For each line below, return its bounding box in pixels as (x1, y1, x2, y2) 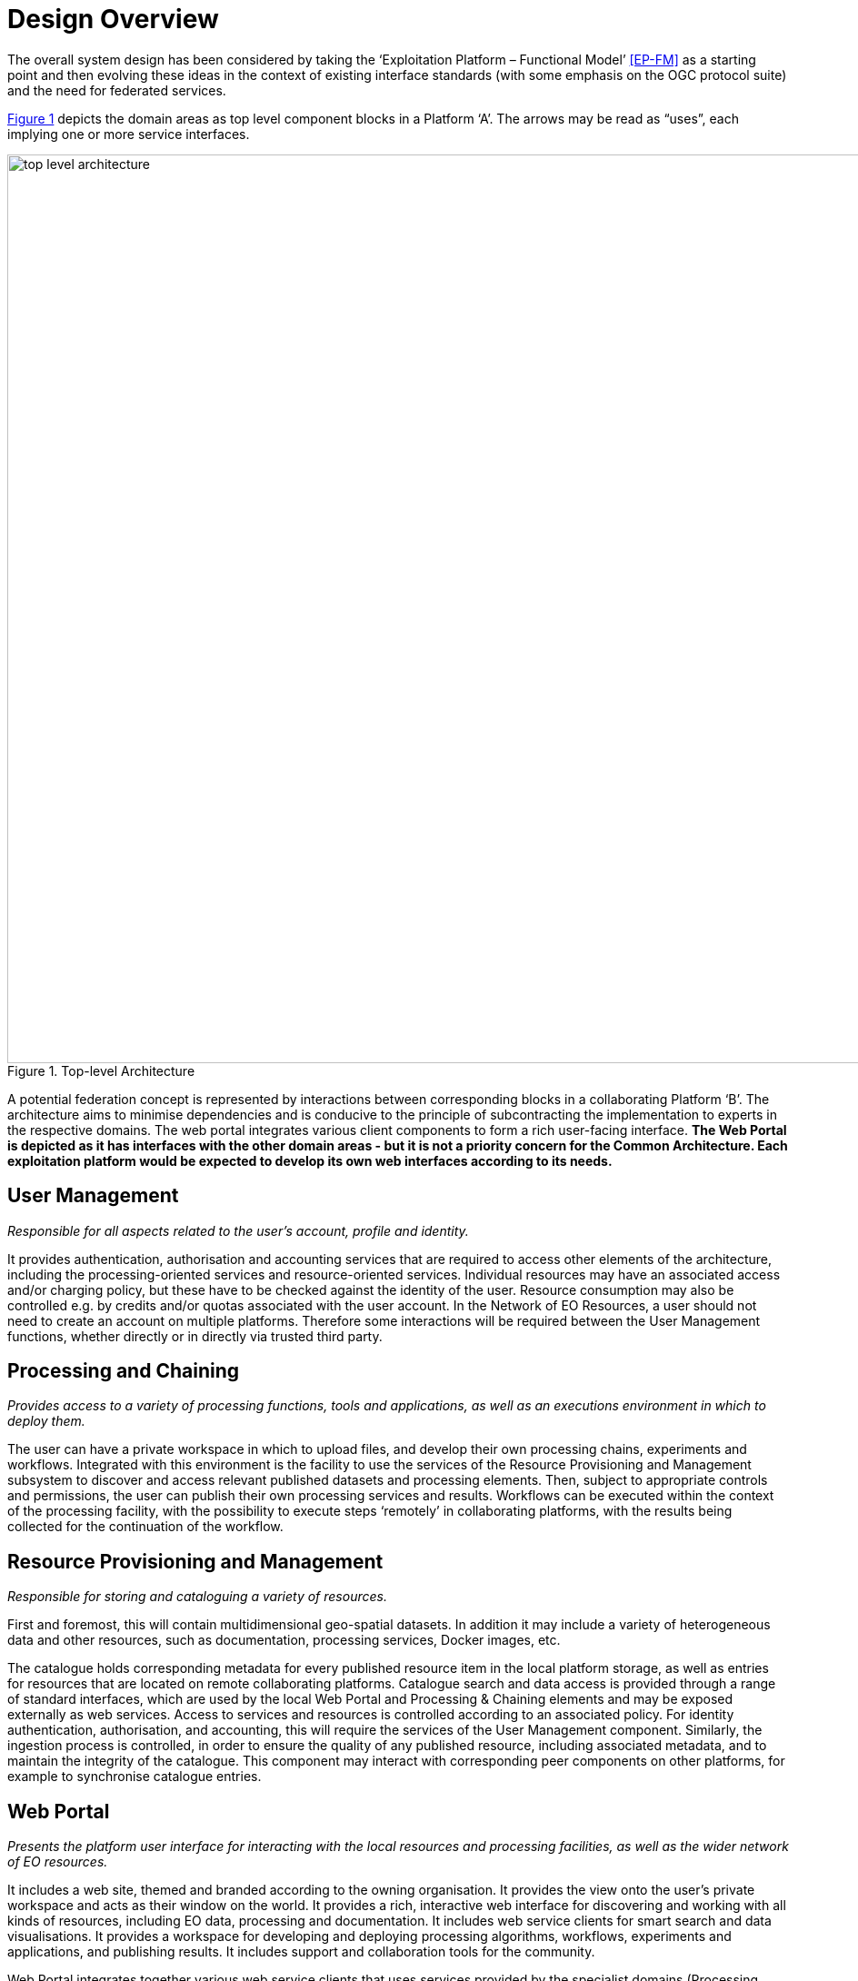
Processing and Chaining (7, 1359, 239, 1383)
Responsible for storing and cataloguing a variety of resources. (7, 1588, 387, 1605)
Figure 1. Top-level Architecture (7, 1062, 195, 1079)
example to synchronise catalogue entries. (7, 1768, 262, 1785)
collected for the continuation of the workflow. (7, 1518, 284, 1535)
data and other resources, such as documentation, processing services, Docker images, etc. (7, 1632, 561, 1648)
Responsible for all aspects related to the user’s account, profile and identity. (7, 1222, 469, 1239)
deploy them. (7, 1413, 85, 1429)
